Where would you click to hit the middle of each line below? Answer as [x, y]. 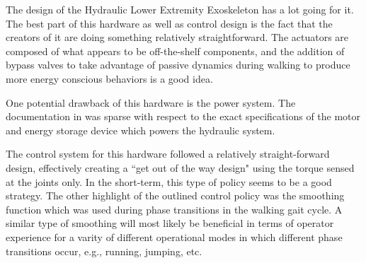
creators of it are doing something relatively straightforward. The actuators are [177, 37]
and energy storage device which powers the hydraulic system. [141, 130]
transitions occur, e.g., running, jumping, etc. [104, 251]
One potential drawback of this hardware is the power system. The [151, 102]
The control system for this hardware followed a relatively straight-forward [168, 154]
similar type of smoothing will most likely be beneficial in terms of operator [170, 223]
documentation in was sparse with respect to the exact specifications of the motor [183, 116]
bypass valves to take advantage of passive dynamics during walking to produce [178, 65]
